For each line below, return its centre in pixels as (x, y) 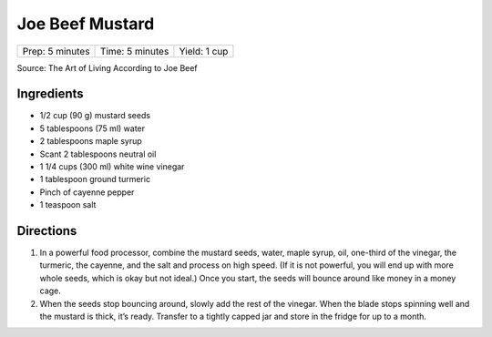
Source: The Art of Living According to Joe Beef (107, 67)
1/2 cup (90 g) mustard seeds (95, 116)
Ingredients (50, 94)
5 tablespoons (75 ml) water (92, 128)
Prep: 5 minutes (56, 51)
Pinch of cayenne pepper (87, 192)
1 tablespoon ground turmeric (95, 179)
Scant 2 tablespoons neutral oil (98, 154)
